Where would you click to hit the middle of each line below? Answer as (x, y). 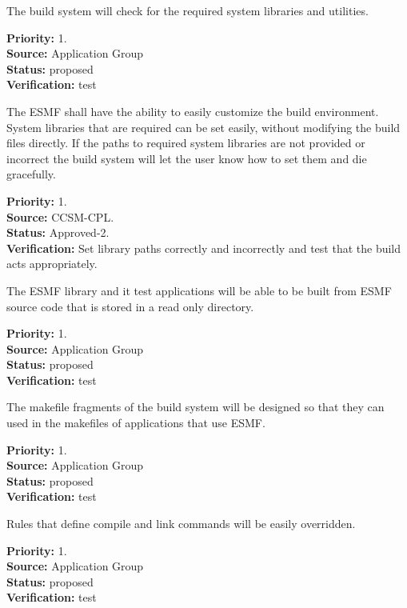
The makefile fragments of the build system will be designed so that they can (196, 407)
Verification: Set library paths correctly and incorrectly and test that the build (204, 248)
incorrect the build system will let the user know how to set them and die (187, 158)
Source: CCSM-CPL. (60, 216)
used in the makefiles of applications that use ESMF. (136, 423)
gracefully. (31, 174)
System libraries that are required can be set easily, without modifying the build (203, 127)
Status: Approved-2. (58, 232)
